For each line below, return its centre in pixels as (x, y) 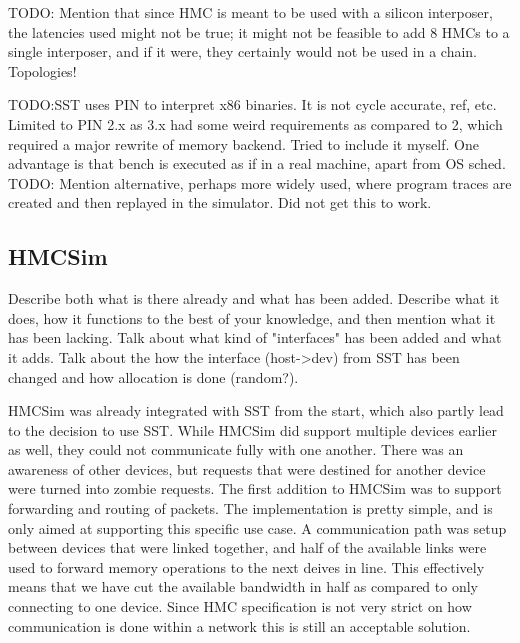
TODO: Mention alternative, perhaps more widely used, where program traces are (260, 182)
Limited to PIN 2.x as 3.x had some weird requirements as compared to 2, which (255, 123)
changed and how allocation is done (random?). (153, 376)
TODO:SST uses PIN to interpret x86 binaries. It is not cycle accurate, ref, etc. (252, 104)
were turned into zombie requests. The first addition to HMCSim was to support (255, 488)
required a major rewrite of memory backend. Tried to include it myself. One (243, 143)
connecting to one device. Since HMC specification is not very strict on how (240, 606)
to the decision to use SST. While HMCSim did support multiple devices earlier (252, 429)
